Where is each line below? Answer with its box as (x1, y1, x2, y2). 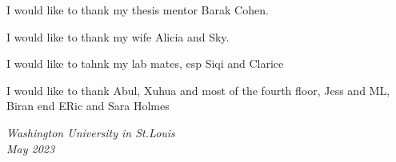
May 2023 (6, 140, 55, 156)
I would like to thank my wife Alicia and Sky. (6, 28, 230, 45)
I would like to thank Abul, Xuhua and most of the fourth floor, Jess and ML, (6, 81, 390, 98)
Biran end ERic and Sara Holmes (6, 97, 170, 114)
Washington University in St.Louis (6, 124, 175, 140)
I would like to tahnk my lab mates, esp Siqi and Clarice (6, 55, 284, 72)
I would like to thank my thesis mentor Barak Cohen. (6, 2, 269, 18)
